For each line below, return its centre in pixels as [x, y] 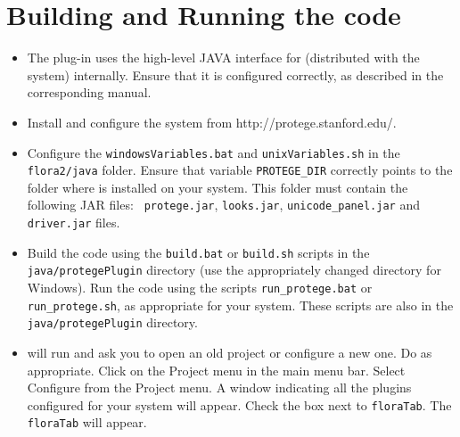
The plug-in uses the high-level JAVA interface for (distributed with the [223, 58]
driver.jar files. [74, 223]
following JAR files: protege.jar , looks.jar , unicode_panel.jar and [223, 205]
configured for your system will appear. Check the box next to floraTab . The [239, 404]
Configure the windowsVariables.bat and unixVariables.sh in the [214, 152]
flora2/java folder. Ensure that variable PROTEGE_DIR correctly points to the [240, 170]
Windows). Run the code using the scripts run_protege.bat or [200, 288]
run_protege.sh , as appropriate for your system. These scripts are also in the [240, 305]
